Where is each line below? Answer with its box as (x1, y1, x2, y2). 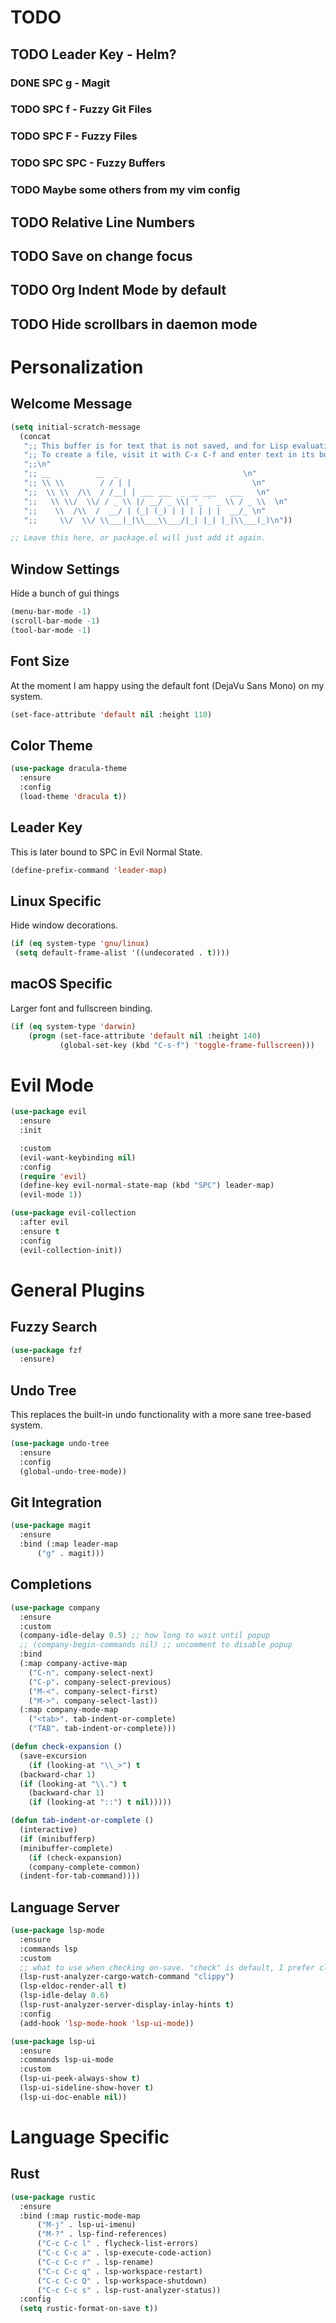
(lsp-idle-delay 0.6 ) (19, 1991, 110, 2001)
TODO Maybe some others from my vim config (10, 183, 241, 197)
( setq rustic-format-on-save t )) (19, 2304, 159, 2314)
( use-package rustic (10, 2192, 97, 2202)
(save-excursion (19, 1751, 87, 1761)
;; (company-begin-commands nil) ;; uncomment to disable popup (19, 1640, 293, 1650)
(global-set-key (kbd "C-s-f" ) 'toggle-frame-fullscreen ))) (59, 1040, 315, 1050)
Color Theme (10, 737, 93, 754)
